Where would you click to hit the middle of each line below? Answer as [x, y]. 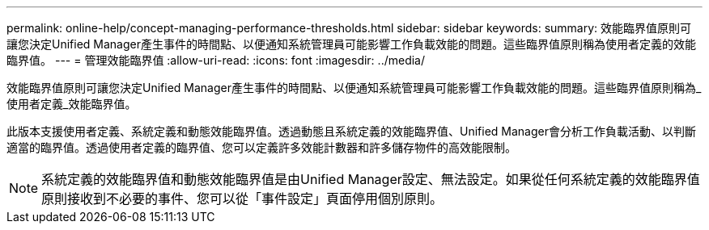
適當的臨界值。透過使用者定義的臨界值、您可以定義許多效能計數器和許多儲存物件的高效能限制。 [261, 147]
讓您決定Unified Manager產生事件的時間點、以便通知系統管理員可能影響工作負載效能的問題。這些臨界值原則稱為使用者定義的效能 [351, 44]
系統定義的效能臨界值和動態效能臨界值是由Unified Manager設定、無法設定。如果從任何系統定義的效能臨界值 [371, 179]
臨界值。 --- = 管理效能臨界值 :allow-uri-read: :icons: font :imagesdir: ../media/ [216, 60]
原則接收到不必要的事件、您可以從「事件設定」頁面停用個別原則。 [242, 199]
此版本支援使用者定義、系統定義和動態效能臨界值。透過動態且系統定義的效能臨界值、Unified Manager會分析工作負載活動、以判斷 [351, 131]
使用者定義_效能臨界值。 [72, 104]
